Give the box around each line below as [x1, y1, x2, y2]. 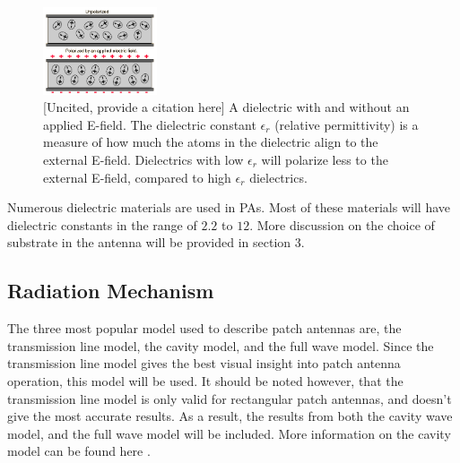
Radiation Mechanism [7, 277, 214, 304]
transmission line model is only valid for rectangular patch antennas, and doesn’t [7, 389, 452, 407]
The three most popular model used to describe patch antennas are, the [7, 319, 402, 338]
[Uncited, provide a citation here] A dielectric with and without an [43, 98, 410, 116]
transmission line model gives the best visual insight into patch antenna [7, 354, 401, 373]
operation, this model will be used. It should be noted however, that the [7, 371, 404, 390]
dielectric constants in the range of [7, 215, 197, 234]
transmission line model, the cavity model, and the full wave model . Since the [7, 336, 434, 355]
